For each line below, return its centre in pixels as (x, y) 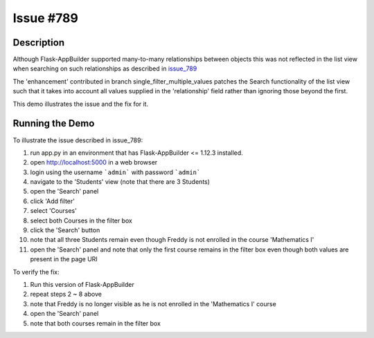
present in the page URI (64, 259)
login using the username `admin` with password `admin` (115, 172)
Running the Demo (54, 123)
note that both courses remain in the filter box (95, 323)
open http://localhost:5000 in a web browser (94, 162)
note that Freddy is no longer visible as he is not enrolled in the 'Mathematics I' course (153, 303)
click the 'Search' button (65, 230)
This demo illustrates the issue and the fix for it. (81, 104)
